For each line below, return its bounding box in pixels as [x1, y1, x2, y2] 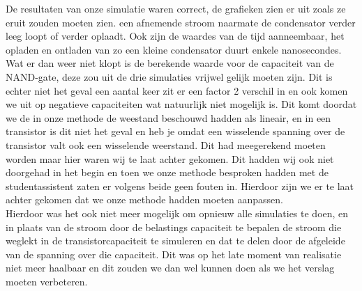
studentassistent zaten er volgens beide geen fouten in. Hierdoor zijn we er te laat [6, 178, 354, 193]
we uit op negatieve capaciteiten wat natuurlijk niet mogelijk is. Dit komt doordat [6, 97, 357, 111]
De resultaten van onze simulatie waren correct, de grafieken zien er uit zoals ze [6, 1, 346, 15]
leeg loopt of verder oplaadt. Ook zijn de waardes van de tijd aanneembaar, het [6, 29, 345, 43]
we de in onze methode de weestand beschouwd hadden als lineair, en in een [6, 110, 331, 125]
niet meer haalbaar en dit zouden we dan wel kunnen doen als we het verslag [6, 260, 335, 275]
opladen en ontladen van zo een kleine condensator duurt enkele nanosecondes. [6, 42, 342, 56]
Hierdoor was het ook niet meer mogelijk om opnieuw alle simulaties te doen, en [6, 205, 349, 220]
